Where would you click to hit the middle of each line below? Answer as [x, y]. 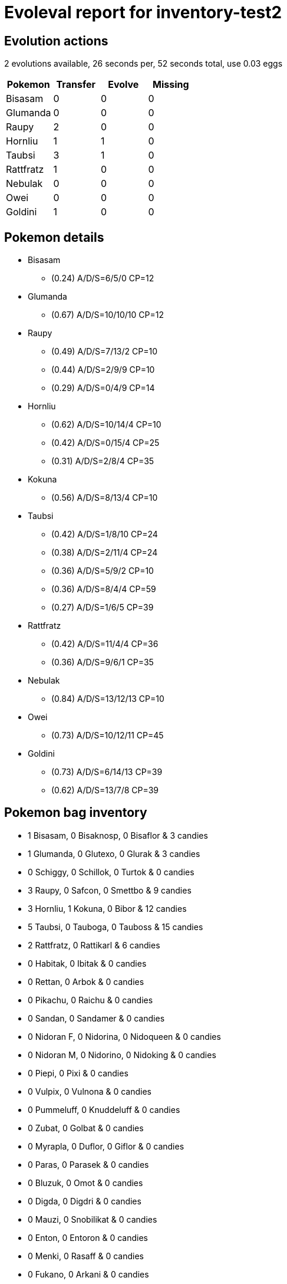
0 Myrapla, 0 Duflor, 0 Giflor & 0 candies [106, 1146]
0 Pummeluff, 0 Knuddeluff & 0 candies [104, 1109]
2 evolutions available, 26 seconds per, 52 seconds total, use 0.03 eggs [143, 64]
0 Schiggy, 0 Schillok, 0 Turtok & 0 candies [111, 872]
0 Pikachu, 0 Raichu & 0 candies [90, 1000]
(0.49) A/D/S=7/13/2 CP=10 [104, 352]
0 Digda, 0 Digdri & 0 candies [85, 1201]
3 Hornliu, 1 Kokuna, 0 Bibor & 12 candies [107, 908]
